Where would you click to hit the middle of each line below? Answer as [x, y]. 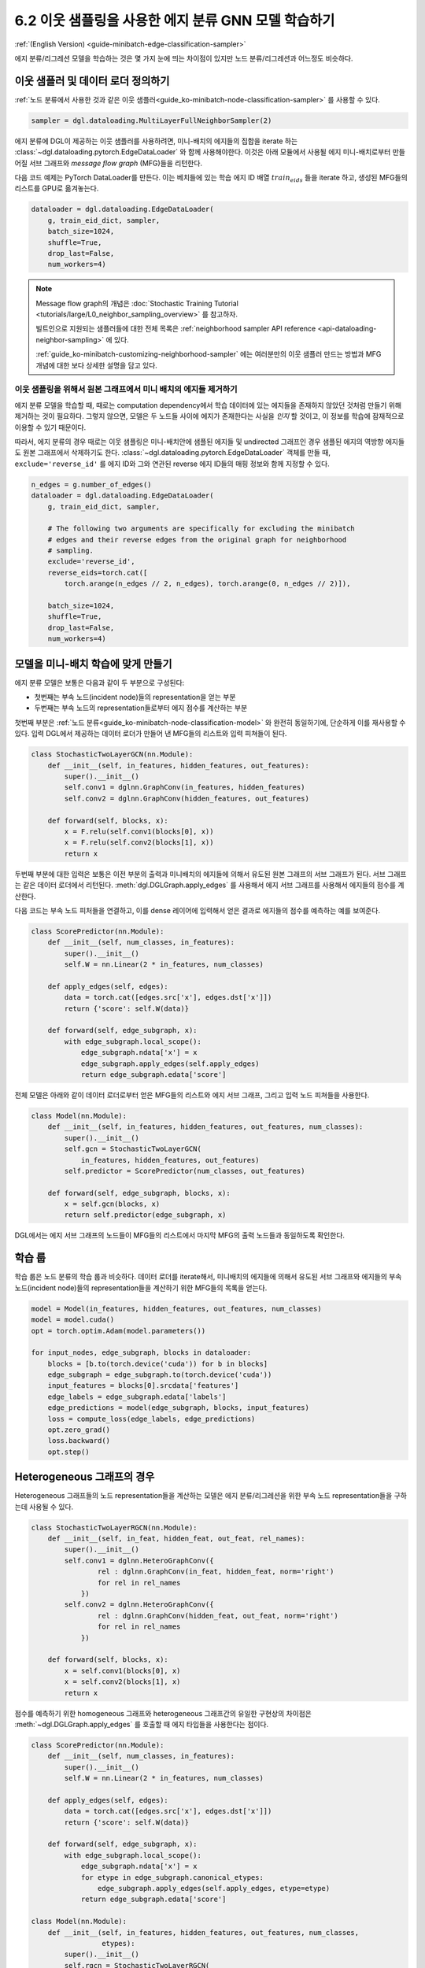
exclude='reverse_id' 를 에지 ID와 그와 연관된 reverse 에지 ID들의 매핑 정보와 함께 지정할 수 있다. [172, 464]
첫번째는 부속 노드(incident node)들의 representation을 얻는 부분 [135, 697]
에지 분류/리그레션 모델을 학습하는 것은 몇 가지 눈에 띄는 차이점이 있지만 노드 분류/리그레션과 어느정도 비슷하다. [184, 58]
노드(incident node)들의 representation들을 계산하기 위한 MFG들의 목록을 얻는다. [141, 1288]
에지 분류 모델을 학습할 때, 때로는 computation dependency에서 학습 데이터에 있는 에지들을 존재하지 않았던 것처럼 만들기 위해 [208, 405]
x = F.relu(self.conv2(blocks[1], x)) [139, 843]
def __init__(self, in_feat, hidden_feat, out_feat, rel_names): [176, 1539]
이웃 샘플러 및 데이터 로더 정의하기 [92, 81]
